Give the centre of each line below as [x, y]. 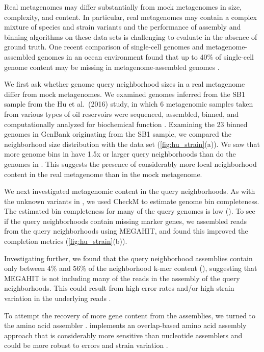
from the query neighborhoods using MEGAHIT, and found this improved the [126, 231]
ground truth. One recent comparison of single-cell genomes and [104, 47]
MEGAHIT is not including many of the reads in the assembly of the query [122, 278]
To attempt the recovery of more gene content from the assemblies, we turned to [130, 315]
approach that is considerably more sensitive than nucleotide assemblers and [123, 335]
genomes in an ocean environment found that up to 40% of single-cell [146, 56]
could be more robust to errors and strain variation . [86, 345]
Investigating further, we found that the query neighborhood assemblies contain [128, 258]
